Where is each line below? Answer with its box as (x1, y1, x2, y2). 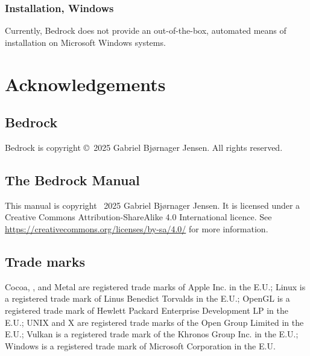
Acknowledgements (5, 71, 166, 96)
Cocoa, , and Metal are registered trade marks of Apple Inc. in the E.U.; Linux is (5, 280, 306, 293)
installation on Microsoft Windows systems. (5, 36, 166, 48)
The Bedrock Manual (5, 170, 140, 189)
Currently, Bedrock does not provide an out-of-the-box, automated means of (5, 24, 286, 37)
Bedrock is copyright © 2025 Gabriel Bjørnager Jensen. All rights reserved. (5, 141, 283, 153)
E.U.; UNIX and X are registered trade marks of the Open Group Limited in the (5, 316, 304, 328)
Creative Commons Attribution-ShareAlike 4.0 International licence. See (5, 211, 272, 223)
